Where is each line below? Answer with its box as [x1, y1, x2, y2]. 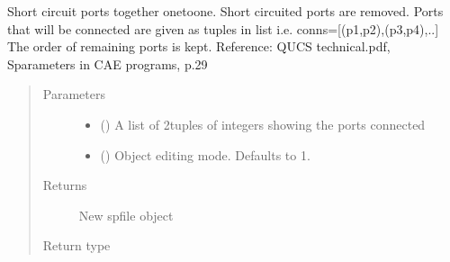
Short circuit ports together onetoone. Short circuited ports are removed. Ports [7, 2, 444, 20]
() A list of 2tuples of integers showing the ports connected [100, 114, 426, 133]
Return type [42, 236, 111, 255]
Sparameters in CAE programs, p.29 [7, 54, 208, 73]
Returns [42, 176, 87, 194]
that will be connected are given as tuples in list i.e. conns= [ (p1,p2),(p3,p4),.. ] [7, 19, 439, 38]
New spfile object [78, 205, 174, 224]
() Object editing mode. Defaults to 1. [100, 145, 310, 164]
